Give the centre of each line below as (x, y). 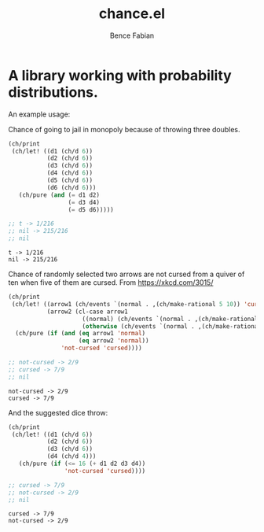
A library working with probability (120, 75)
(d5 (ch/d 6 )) (70, 181)
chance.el (132, 14)
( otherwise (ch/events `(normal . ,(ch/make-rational (172, 326)
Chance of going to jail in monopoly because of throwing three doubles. (124, 129)
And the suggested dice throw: (58, 412)
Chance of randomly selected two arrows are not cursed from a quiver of (126, 274)
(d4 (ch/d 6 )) (70, 173)
